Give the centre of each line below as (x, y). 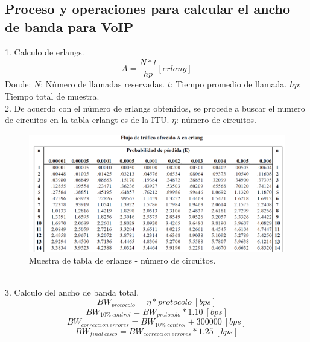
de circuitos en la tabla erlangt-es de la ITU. (87, 120)
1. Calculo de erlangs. (45, 52)
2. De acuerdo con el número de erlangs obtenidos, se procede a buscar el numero (155, 108)
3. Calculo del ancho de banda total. (72, 292)
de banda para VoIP (69, 26)
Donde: (18, 84)
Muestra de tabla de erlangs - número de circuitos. (122, 260)
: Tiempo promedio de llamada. (229, 84)
